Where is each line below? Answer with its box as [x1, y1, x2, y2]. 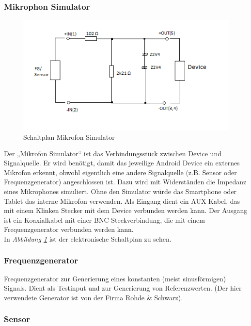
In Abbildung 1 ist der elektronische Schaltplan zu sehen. [4, 233, 172, 244]
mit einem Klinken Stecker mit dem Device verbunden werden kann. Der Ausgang [4, 205, 248, 215]
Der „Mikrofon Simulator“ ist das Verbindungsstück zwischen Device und [4, 148, 221, 158]
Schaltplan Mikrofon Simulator [23, 131, 115, 142]
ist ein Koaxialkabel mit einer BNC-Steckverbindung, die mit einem [4, 214, 205, 225]
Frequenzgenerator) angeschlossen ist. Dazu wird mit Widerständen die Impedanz [4, 177, 247, 187]
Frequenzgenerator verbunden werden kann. [4, 224, 134, 234]
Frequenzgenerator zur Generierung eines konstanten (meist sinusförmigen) [4, 273, 226, 283]
